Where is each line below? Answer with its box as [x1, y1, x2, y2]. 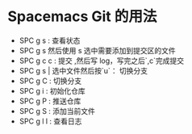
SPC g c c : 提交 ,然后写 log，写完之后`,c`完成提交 [19, 56, 185, 65]
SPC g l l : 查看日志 [19, 116, 82, 126]
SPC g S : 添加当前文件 [19, 106, 96, 115]
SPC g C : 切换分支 [19, 76, 82, 86]
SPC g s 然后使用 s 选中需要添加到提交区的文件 [19, 45, 176, 55]
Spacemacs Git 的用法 [7, 7, 157, 26]
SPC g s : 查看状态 [19, 36, 81, 45]
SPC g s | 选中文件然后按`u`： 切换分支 [19, 65, 148, 75]
